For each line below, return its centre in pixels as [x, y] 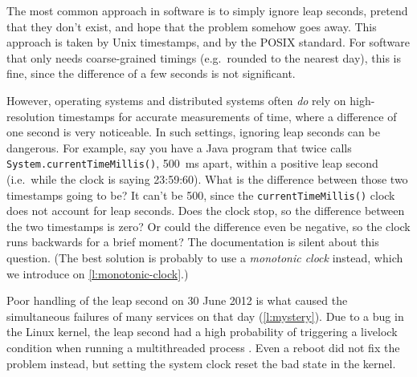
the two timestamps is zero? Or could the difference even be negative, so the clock [208, 226]
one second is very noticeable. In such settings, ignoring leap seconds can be [193, 132]
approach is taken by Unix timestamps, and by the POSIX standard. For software [208, 42]
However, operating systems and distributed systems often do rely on [176, 100]
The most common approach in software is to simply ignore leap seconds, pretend [207, 10]
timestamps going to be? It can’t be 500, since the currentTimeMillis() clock [201, 195]
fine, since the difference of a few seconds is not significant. [151, 73]
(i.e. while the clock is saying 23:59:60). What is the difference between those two [207, 179]
